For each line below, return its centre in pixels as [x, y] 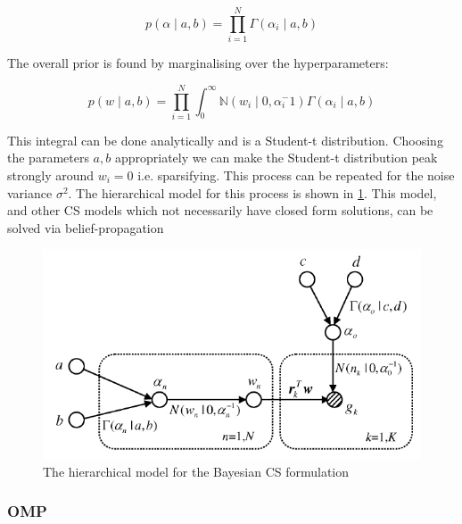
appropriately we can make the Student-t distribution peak [276, 158]
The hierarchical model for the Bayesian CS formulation [196, 471]
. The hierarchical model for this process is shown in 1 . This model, [252, 192]
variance [30, 192]
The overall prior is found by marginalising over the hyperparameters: [198, 63]
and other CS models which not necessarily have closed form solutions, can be [220, 210]
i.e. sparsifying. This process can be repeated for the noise [296, 175]
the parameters [48, 158]
